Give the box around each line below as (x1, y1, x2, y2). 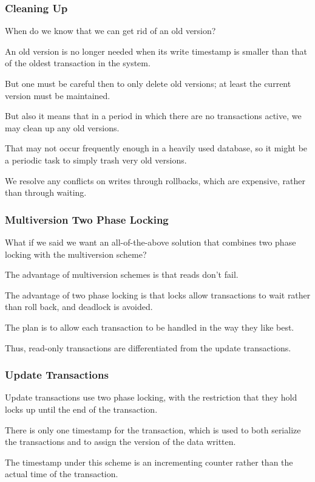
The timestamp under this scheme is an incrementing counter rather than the (5, 455, 293, 468)
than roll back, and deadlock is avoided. (5, 300, 153, 313)
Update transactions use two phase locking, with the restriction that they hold (5, 391, 297, 404)
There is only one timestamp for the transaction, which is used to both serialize (5, 423, 301, 436)
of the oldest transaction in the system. (5, 57, 151, 69)
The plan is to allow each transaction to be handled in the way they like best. (5, 320, 294, 333)
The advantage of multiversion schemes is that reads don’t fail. (5, 268, 239, 281)
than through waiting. (5, 186, 87, 199)
